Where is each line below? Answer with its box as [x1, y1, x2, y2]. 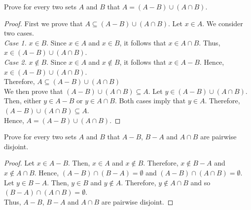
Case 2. [4, 56, 27, 67]
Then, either [4, 95, 41, 106]
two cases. [4, 28, 34, 38]
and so [190, 177, 211, 187]
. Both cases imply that [114, 95, 186, 106]
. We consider [202, 18, 243, 28]
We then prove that [4, 85, 63, 96]
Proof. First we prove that [4, 18, 83, 28]
